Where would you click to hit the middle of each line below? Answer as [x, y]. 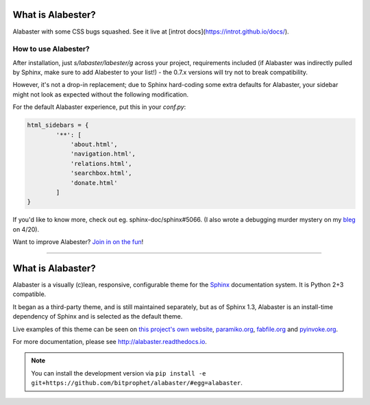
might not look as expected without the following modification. [100, 94]
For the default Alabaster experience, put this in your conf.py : [99, 107]
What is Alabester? [54, 15]
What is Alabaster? [54, 268]
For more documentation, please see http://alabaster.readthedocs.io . [110, 341]
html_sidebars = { [58, 125]
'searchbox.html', [101, 173]
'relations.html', [101, 163]
